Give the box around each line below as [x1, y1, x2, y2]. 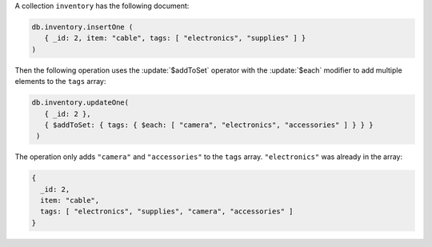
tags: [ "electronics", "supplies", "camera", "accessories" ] [40, 207, 294, 216]
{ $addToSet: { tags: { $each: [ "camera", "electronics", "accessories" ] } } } [44, 120, 374, 129]
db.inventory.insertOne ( [31, 22, 134, 31]
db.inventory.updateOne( [31, 98, 130, 107]
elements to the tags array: [14, 77, 106, 86]
